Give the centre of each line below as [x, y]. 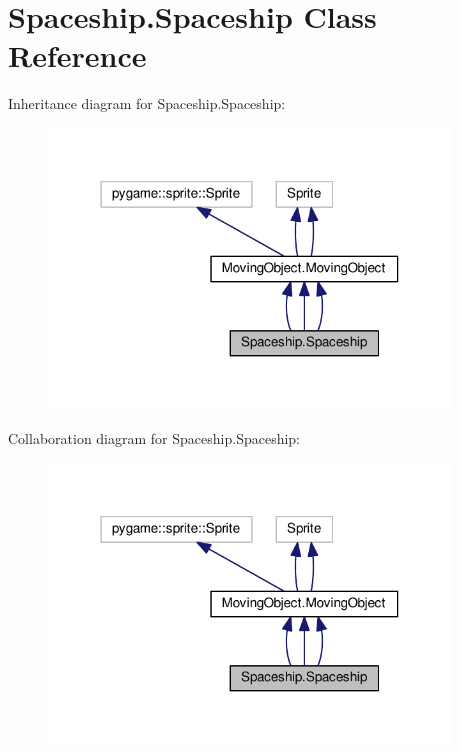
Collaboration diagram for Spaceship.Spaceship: [154, 438]
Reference [77, 55]
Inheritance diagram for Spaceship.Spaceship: [147, 103]
